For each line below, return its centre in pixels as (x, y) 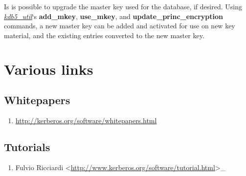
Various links (49, 69)
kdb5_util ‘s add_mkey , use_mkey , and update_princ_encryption (114, 16)
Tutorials (27, 146)
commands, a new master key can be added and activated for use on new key (120, 26)
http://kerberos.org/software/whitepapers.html (86, 120)
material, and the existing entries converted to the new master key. (104, 35)
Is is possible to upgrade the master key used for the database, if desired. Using (123, 6)
